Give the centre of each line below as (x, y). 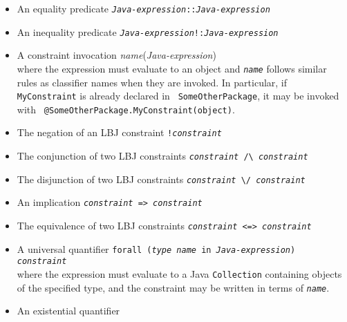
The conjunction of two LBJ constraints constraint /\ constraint (162, 156)
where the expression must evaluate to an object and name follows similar (172, 68)
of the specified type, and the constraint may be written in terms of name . (173, 287)
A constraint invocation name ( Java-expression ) (116, 55)
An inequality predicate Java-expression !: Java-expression (148, 31)
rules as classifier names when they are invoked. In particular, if (152, 82)
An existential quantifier (68, 311)
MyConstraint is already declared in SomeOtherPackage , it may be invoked (178, 96)
